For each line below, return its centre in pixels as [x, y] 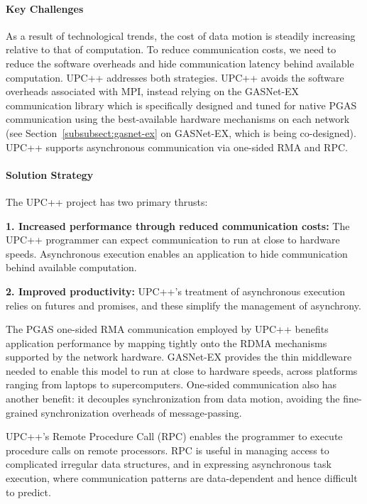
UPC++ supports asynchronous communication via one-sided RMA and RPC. [177, 147]
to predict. [28, 492]
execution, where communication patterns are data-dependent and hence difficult [182, 478]
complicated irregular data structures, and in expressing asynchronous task [169, 464]
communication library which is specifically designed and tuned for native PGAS [181, 105]
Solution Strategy [50, 174]
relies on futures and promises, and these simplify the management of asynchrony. [183, 305]
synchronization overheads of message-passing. [141, 412]
